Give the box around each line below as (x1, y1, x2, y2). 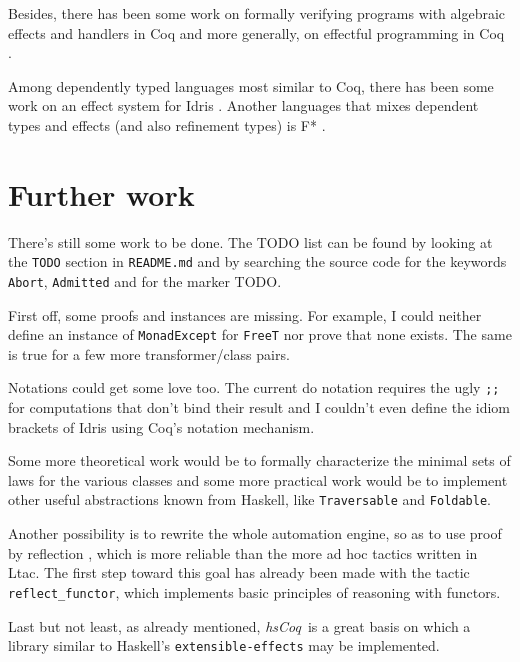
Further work (8, 173, 195, 214)
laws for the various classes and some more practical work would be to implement (8, 469, 508, 490)
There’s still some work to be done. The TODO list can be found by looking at (8, 231, 493, 252)
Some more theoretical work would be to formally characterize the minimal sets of (8, 450, 511, 471)
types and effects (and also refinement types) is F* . (8, 114, 326, 135)
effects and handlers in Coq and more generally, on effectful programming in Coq (8, 22, 505, 43)
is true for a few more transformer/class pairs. (8, 343, 290, 364)
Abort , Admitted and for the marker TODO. (8, 270, 282, 291)
